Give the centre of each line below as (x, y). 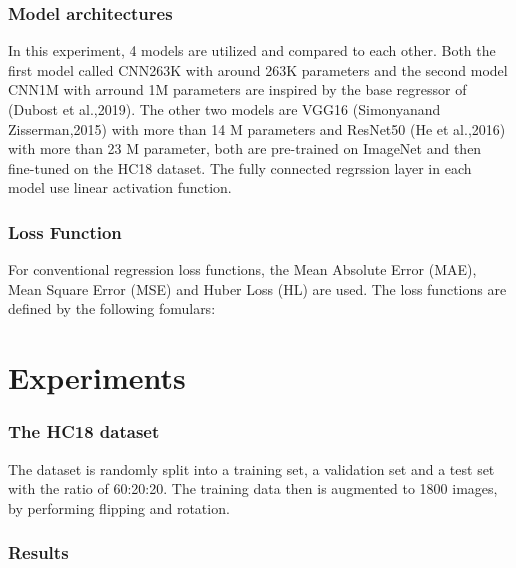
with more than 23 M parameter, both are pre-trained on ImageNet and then (245, 148)
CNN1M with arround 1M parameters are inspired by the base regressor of (237, 89)
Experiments (97, 377)
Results (38, 552)
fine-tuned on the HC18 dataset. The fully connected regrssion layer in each (240, 167)
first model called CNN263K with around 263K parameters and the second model (258, 69)
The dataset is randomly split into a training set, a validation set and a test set (251, 468)
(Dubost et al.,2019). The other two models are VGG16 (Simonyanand (224, 109)
